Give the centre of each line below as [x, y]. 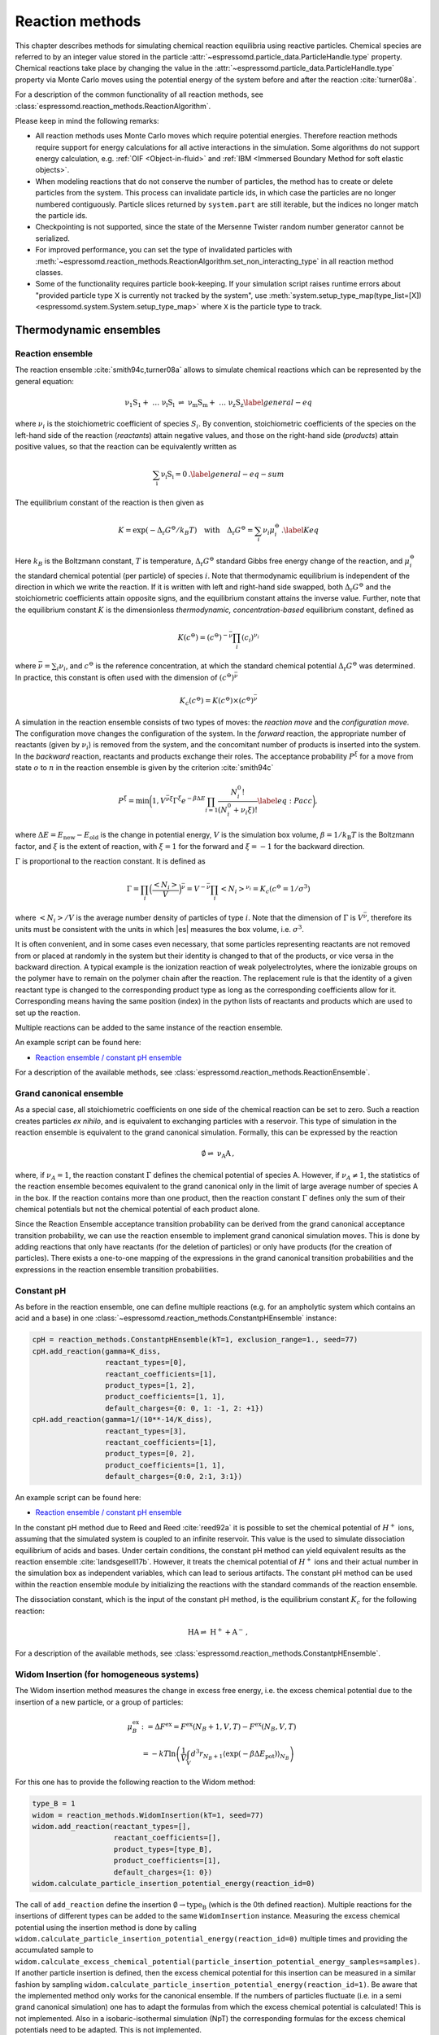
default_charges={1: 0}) [163, 1872]
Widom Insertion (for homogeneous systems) [107, 1674]
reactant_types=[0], [146, 1363]
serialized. [53, 238]
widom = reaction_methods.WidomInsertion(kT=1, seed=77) [148, 1815]
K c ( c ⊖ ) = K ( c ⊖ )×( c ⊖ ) [216, 701]
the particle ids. [61, 216]
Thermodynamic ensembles [88, 330]
